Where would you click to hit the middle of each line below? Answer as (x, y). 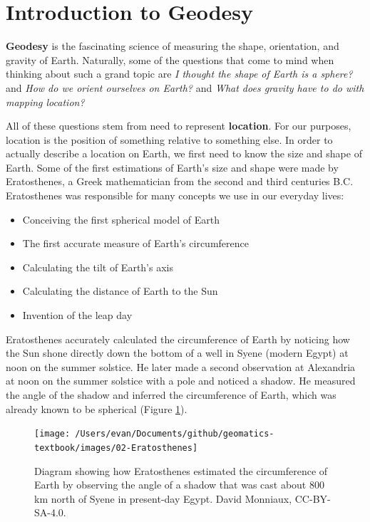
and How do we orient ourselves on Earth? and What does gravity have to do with (185, 87)
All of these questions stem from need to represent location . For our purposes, (179, 126)
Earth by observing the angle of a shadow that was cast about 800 (179, 485)
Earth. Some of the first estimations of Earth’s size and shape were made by (172, 167)
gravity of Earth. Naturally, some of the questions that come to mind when (170, 59)
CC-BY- (313, 498)
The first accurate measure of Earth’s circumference (135, 243)
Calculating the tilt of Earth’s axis (98, 267)
